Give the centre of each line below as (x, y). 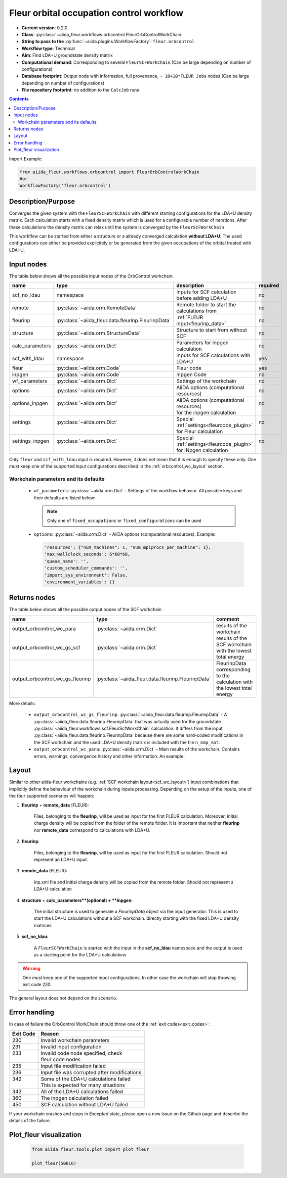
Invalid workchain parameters (75, 1040)
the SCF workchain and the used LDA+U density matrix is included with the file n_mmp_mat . (127, 742)
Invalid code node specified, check (82, 1053)
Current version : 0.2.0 (44, 28)
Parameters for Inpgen (203, 343)
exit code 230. (37, 985)
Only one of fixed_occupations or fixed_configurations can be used (124, 520)
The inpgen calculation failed (75, 1098)
